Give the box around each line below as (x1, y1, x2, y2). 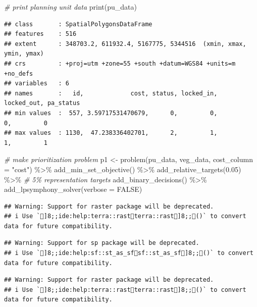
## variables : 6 (4, 80, 69, 87)
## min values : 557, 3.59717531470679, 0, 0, (4, 109, 218, 117)
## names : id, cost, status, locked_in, (4, 89, 218, 97)
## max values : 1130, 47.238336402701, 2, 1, (4, 129, 218, 137)
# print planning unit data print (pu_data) (4, 2, 137, 12)
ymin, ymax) (4, 50, 44, 58)
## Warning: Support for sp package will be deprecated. (4, 239, 199, 247)
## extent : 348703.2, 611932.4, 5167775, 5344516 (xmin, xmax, (4, 40, 246, 47)
